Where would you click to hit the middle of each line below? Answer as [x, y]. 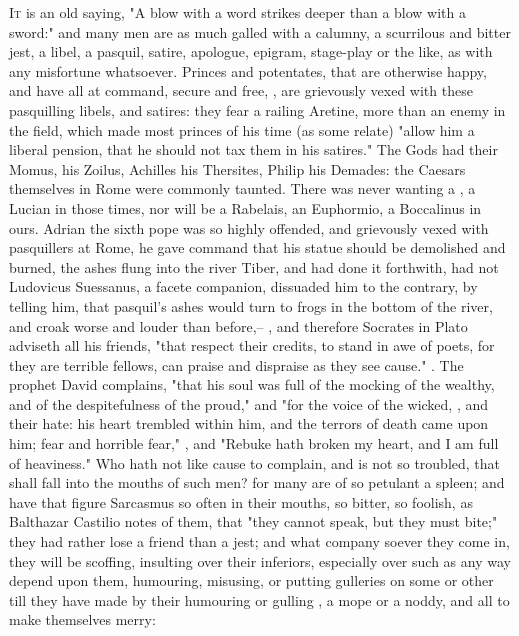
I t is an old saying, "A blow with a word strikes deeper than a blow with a [237, 12]
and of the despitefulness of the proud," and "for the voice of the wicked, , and [249, 403]
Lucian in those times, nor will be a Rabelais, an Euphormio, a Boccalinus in [245, 207]
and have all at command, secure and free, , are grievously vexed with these [241, 90]
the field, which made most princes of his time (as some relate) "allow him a [242, 129]
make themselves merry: [82, 619]
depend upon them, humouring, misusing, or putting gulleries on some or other [251, 580]
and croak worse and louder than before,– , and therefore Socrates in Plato [238, 325]
